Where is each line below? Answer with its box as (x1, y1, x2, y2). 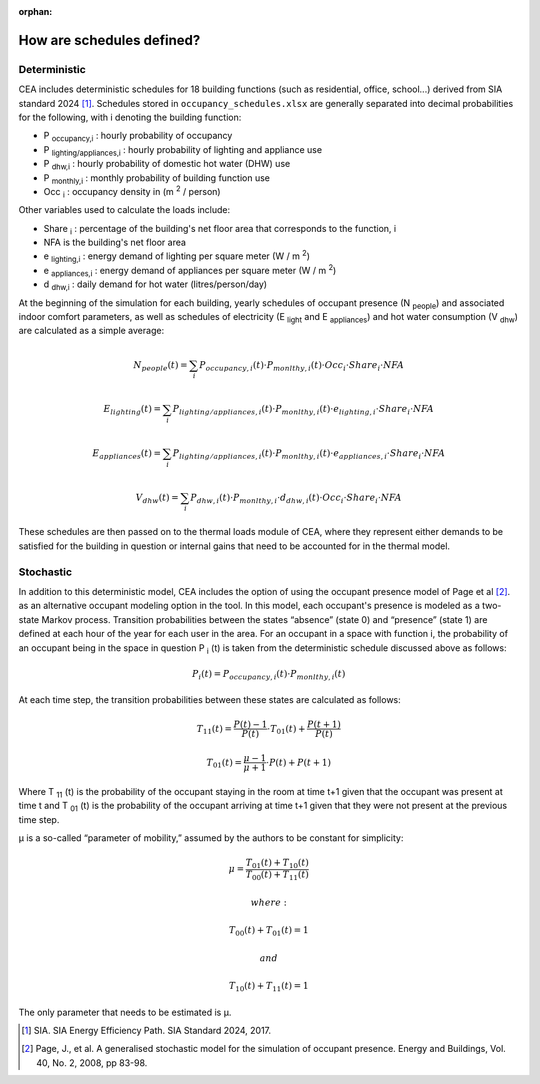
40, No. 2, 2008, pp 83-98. (36, 1056, 148, 1069)
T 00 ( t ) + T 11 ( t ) (245, 869, 310, 882)
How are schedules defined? (18, 31, 201, 49)
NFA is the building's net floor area (43, 236, 187, 249)
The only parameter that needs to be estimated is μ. (18, 1006, 232, 1018)
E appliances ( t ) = (91, 447, 162, 461)
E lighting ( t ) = (103, 403, 162, 417)
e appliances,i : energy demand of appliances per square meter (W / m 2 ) (43, 263, 337, 279)
